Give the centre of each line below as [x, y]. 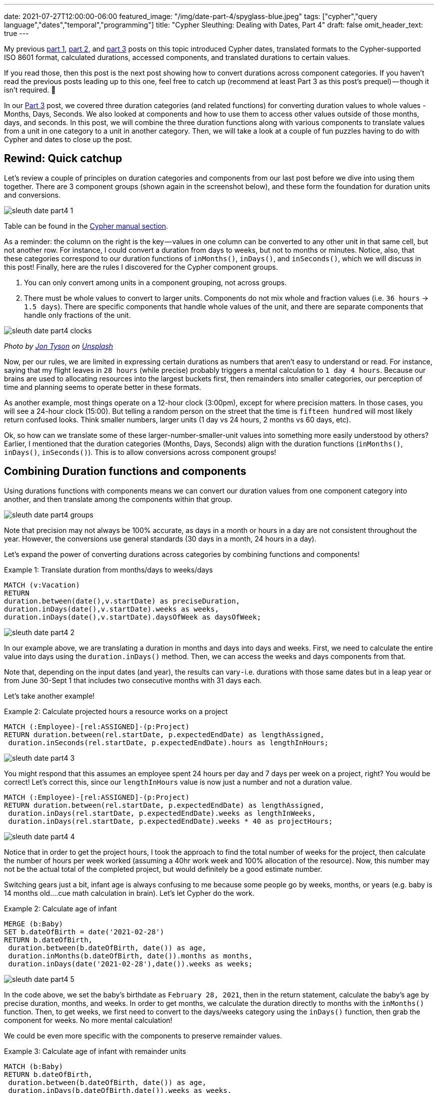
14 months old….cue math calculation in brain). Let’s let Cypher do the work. [129, 893]
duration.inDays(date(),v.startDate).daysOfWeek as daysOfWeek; [133, 617]
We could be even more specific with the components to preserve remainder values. [143, 1035]
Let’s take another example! [49, 696]
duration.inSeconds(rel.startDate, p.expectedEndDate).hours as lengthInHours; [168, 742]
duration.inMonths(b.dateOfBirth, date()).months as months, [130, 956]
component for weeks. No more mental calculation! [88, 1020]
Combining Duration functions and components [125, 471]
